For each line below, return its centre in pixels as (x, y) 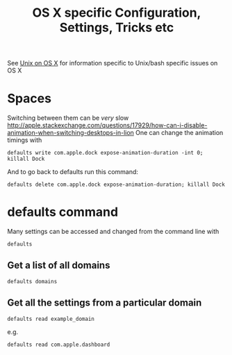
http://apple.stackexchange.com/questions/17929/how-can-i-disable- (107, 125)
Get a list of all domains (59, 266)
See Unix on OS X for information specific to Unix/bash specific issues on (113, 63)
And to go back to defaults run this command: (73, 172)
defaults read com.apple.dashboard (59, 345)
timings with (25, 140)
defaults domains (32, 281)
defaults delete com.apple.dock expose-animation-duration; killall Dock (116, 185)
